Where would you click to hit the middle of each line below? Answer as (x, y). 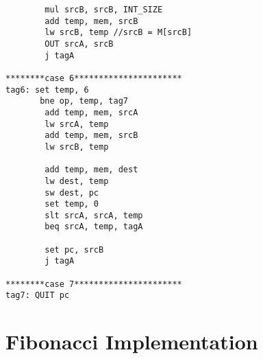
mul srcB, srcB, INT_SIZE (104, 10)
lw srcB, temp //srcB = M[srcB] (118, 33)
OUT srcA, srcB (79, 44)
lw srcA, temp (77, 124)
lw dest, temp (77, 181)
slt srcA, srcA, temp (94, 215)
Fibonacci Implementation (132, 341)
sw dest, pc (72, 193)
